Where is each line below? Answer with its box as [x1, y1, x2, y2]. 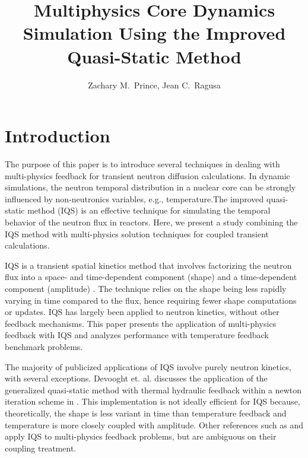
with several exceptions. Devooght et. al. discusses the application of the [5, 372, 268, 384]
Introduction [5, 123, 110, 148]
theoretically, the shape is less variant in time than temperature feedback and [5, 406, 287, 419]
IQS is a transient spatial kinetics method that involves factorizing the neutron [5, 259, 292, 271]
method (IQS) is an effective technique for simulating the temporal [27, 204, 271, 217]
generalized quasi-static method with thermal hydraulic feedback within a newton [5, 383, 302, 396]
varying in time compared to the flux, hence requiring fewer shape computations [5, 294, 297, 306]
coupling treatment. [5, 441, 77, 454]
